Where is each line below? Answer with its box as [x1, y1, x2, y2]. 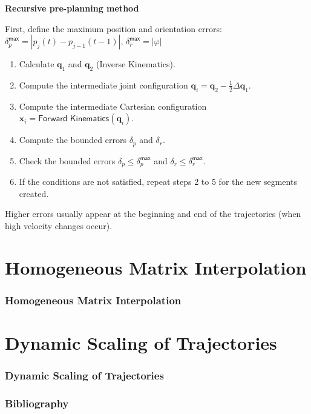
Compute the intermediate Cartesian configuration [19, 99, 207, 112]
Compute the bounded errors [19, 133, 126, 146]
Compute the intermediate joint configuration [19, 78, 188, 91]
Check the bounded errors [19, 154, 116, 167]
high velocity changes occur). [5, 219, 113, 232]
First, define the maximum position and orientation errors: [5, 22, 222, 35]
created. [19, 187, 49, 199]
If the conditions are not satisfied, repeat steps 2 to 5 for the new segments [19, 175, 297, 188]
